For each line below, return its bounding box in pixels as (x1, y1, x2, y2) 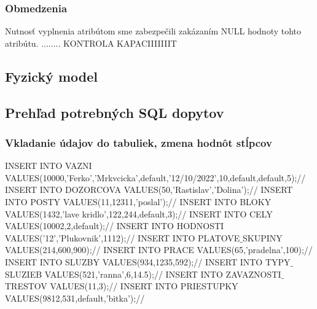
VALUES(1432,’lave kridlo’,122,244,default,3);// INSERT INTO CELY (5, 207, 273, 220)
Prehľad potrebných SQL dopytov (5, 103, 224, 122)
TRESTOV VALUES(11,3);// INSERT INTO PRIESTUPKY (5, 280, 238, 292)
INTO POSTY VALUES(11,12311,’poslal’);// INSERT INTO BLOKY (5, 195, 272, 208)
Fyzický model (5, 66, 98, 85)
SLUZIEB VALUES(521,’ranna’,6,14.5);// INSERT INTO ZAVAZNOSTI (5, 267, 281, 280)
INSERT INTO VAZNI (5, 159, 92, 172)
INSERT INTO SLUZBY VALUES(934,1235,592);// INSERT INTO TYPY (5, 255, 291, 268)
